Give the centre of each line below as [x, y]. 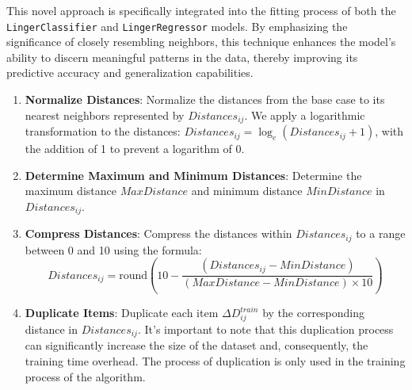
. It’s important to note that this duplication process [265, 329]
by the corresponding [314, 313]
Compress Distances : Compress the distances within [158, 233]
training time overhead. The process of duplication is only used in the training [215, 361]
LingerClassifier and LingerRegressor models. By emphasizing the [177, 26]
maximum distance [71, 191]
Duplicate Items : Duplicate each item [122, 313]
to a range [381, 233]
